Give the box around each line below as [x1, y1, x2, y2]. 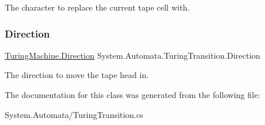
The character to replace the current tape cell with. [5, 1, 190, 13]
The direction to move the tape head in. [5, 69, 149, 81]
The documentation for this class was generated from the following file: [5, 89, 260, 100]
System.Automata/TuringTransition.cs [5, 108, 143, 120]
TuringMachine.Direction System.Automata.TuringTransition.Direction [5, 49, 260, 61]
